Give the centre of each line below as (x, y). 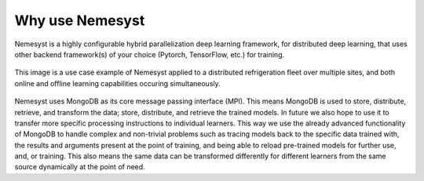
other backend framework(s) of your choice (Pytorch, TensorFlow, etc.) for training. (150, 54)
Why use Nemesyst (80, 20)
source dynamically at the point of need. (80, 167)
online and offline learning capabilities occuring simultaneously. (118, 83)
